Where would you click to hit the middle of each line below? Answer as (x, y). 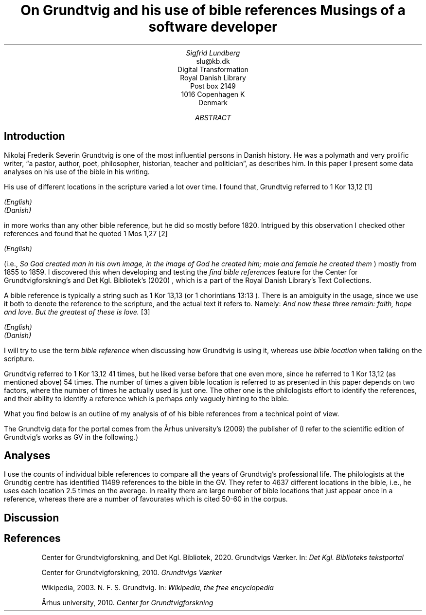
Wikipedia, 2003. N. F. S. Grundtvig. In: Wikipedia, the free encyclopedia (158, 587)
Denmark (213, 102)
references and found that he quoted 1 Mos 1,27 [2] (86, 233)
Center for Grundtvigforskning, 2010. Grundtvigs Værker (132, 572)
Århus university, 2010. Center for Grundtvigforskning (127, 602)
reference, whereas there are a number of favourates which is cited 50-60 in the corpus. (146, 499)
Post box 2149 (213, 86)
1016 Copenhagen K (213, 94)
